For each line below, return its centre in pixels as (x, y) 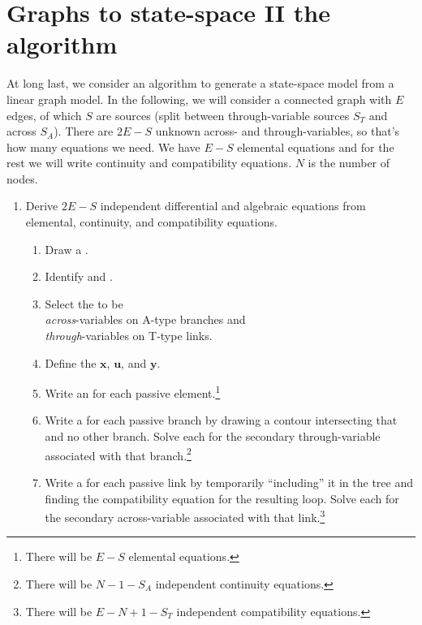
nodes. (22, 178)
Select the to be (84, 303)
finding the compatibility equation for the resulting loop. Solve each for (222, 498)
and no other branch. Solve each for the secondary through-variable (213, 436)
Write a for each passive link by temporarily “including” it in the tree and (229, 482)
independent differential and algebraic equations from (233, 206)
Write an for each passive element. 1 (133, 392)
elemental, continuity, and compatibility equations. (151, 222)
